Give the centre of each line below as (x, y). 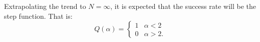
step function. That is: (38, 16)
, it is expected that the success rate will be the (183, 6)
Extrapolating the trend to (45, 6)
